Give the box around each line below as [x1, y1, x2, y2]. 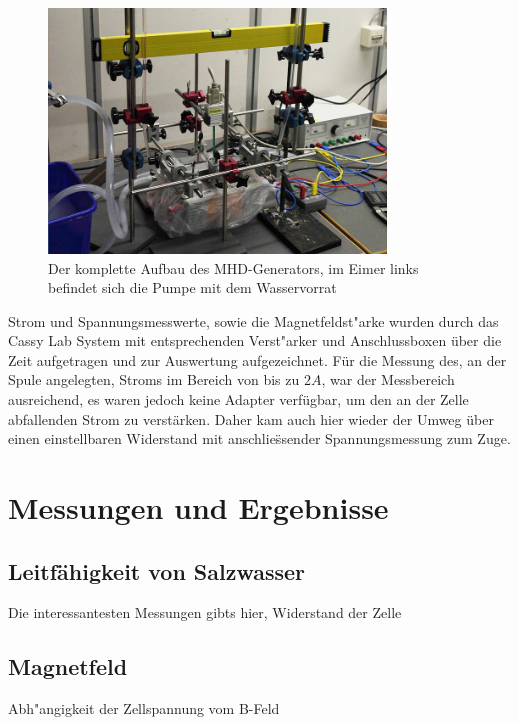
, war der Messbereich [321, 369, 455, 390]
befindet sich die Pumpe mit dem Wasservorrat [48, 277, 337, 298]
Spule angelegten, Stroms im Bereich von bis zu [8, 369, 300, 390]
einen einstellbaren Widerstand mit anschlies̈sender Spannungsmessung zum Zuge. [8, 428, 511, 449]
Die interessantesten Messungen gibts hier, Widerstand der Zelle [8, 602, 402, 623]
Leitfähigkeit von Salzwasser [8, 555, 306, 586]
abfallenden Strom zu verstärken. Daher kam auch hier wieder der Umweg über [8, 408, 494, 429]
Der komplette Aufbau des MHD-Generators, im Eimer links [48, 257, 419, 278]
